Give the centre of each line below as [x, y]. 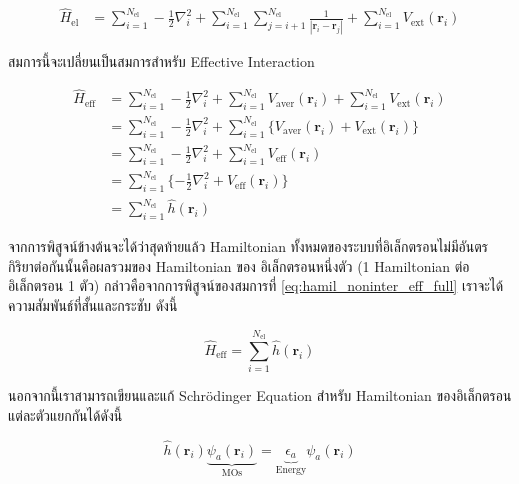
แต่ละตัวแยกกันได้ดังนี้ [65, 414]
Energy [291, 469]
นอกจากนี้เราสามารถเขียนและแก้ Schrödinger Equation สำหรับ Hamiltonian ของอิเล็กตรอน [260, 395]
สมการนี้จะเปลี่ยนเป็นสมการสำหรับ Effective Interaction [161, 60]
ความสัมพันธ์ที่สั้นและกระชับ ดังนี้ [93, 305]
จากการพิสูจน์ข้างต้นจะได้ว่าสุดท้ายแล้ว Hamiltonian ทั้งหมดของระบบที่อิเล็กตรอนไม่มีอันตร [248, 246]
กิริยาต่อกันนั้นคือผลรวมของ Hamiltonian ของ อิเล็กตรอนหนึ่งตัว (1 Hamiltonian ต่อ [239, 265]
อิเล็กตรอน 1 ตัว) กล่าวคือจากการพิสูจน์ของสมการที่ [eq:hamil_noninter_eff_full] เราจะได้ [256, 285]
